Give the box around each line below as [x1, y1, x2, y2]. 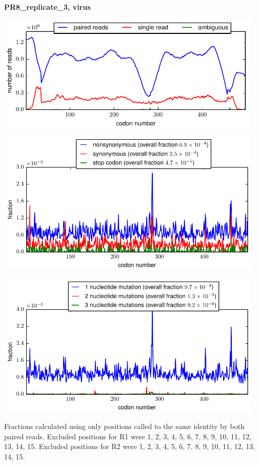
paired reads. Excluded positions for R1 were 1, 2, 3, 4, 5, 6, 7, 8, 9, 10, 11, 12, [4, 431, 252, 441]
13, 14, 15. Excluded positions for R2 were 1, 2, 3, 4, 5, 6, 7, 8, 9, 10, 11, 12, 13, [4, 441, 255, 452]
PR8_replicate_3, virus [4, 2, 91, 12]
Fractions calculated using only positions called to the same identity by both [4, 421, 245, 432]
